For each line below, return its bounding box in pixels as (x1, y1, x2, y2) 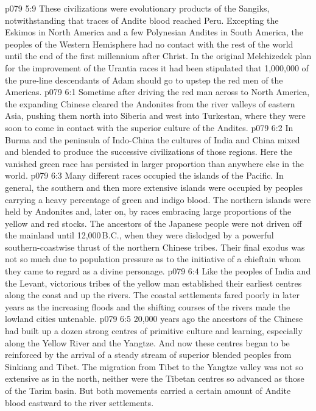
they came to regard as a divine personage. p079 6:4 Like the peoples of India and (5, 265, 311, 277)
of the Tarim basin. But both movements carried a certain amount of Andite (5, 384, 291, 396)
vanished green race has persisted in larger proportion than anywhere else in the (5, 157, 304, 170)
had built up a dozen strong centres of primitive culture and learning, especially (5, 324, 303, 337)
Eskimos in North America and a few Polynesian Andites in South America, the (5, 26, 304, 38)
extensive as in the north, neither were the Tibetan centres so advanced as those (5, 372, 304, 385)
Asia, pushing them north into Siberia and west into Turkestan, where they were (5, 109, 306, 122)
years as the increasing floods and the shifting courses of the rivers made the (5, 300, 290, 313)
